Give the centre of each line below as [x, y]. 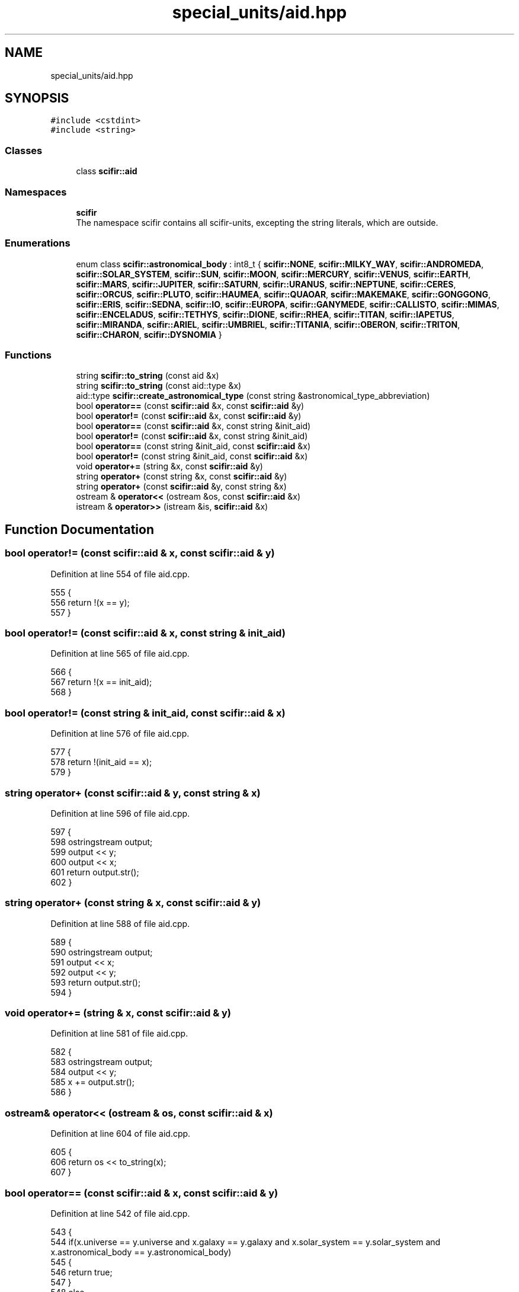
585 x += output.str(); [93, 1082]
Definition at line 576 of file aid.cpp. [120, 734]
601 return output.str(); [95, 872]
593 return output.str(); [96, 982]
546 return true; [81, 1272]
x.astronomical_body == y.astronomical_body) [141, 1252]
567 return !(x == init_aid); [101, 682]
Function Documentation [79, 529]
